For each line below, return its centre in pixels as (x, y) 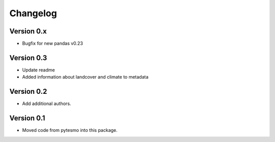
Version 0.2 (28, 92)
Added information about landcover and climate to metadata (85, 77)
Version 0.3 (28, 58)
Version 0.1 (27, 118)
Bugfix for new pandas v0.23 (53, 44)
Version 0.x (28, 31)
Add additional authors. (47, 103)
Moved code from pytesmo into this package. (70, 130)
